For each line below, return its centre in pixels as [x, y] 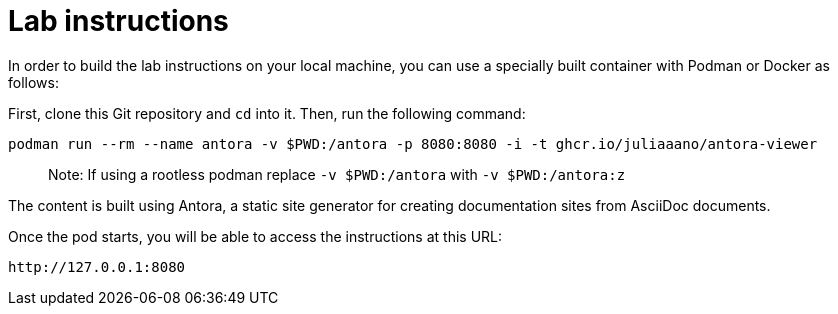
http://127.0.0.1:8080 [97, 266]
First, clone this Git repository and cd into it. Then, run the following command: [267, 113]
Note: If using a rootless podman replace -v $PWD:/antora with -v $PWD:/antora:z [337, 174]
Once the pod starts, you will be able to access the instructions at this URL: [255, 236]
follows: [33, 82]
